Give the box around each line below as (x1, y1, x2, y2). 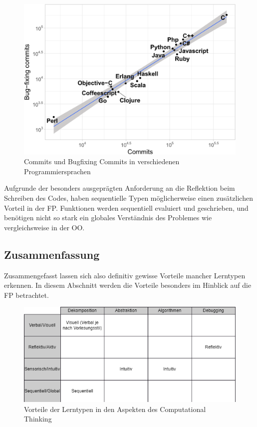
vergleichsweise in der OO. (4, 222, 85, 232)
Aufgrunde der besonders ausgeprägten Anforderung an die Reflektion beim (4, 183, 235, 193)
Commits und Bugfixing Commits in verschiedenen (24, 156, 180, 167)
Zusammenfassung (4, 246, 100, 262)
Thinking (24, 413, 52, 424)
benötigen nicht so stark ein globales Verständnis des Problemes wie (4, 212, 212, 223)
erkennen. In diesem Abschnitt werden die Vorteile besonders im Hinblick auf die (4, 280, 252, 290)
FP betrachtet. (4, 289, 49, 300)
